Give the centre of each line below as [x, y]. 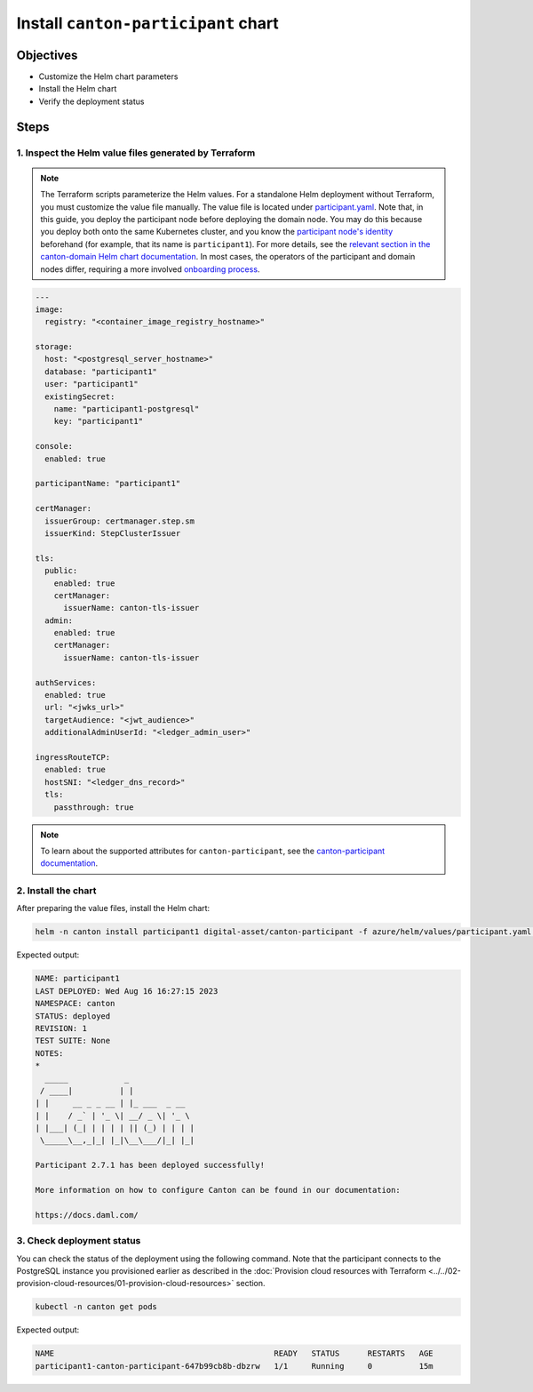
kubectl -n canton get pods [96, 1307]
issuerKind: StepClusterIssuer [113, 533]
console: [54, 446]
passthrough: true [94, 807]
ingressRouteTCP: [73, 757]
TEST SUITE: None [73, 1041]
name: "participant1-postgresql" [127, 409]
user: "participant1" [92, 384]
